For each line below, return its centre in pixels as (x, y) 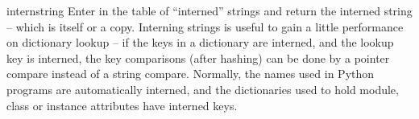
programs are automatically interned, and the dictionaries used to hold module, (203, 89)
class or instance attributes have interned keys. (122, 105)
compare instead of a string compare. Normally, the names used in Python (191, 74)
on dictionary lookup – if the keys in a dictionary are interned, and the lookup (200, 42)
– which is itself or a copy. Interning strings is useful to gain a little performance (205, 26)
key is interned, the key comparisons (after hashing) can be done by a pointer (198, 57)
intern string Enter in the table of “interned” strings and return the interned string (209, 10)
